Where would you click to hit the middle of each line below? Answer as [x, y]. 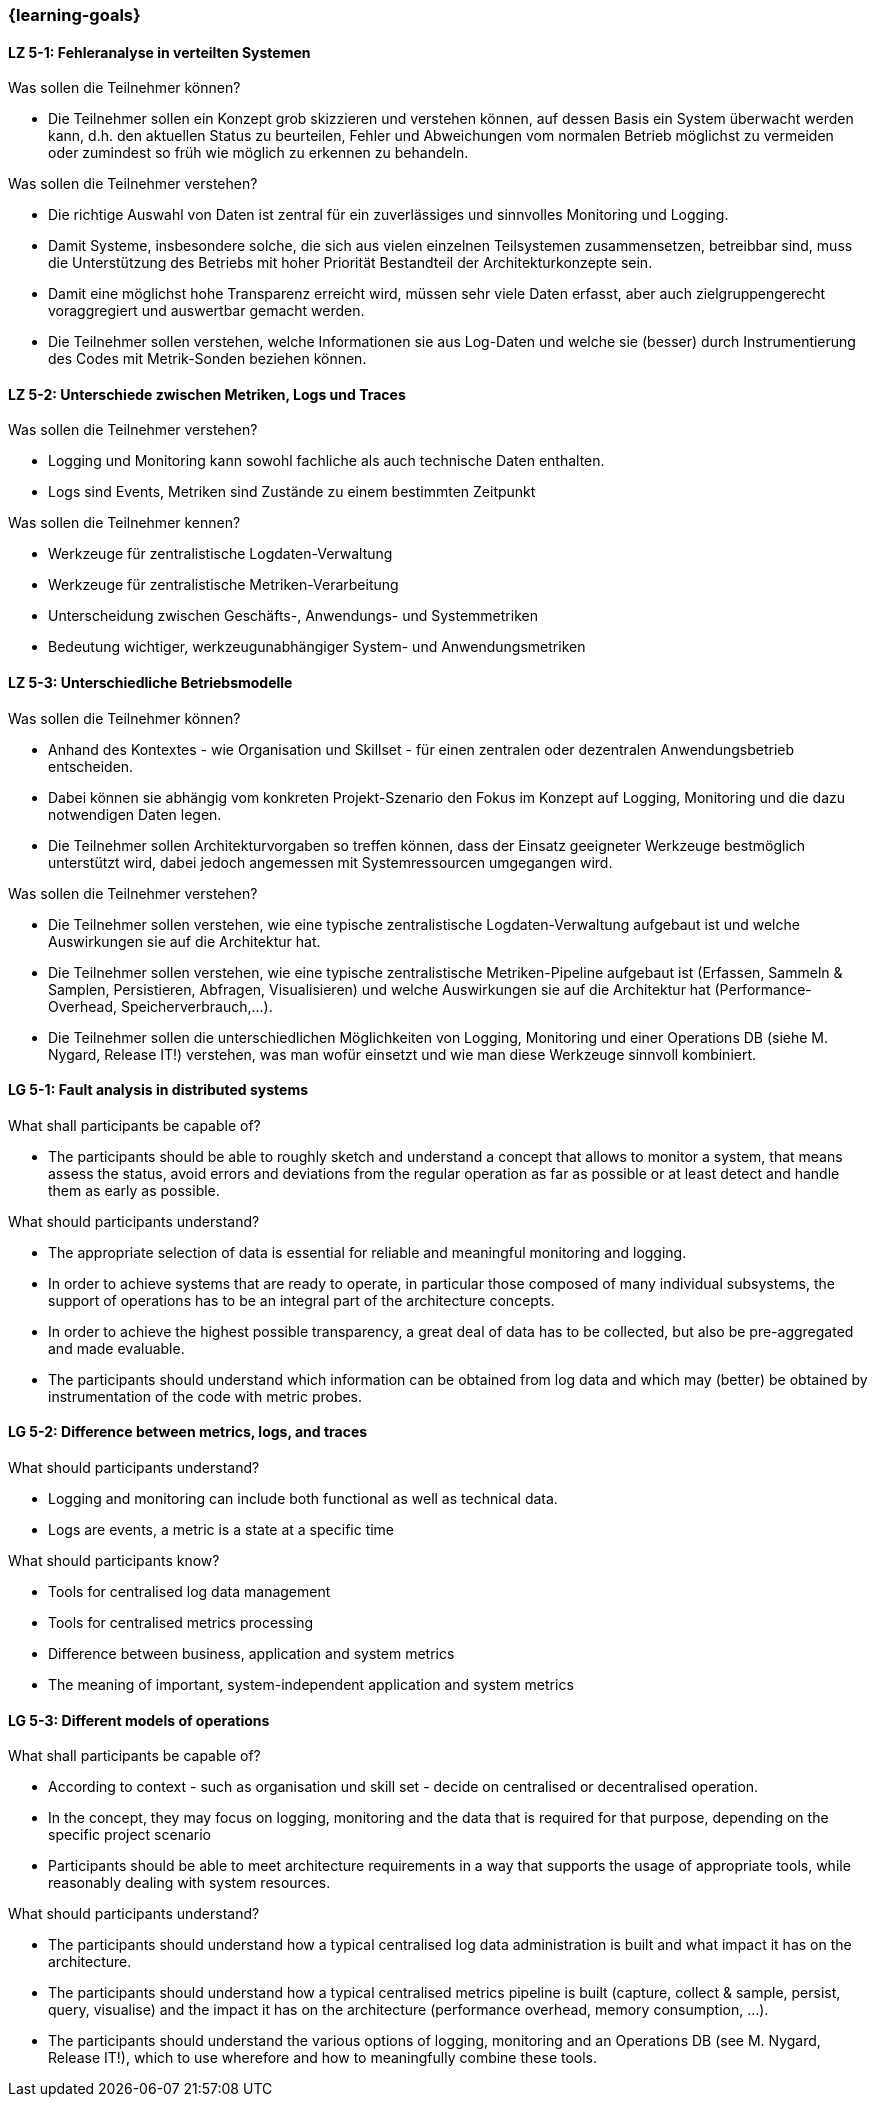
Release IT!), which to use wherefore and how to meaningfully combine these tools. [323, 2058]
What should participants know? [114, 1561]
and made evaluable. [116, 1348]
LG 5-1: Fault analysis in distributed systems [158, 1090]
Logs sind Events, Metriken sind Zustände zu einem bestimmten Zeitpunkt [292, 492]
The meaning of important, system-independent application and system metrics [311, 1685]
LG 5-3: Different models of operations [139, 1720]
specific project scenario [129, 1835]
